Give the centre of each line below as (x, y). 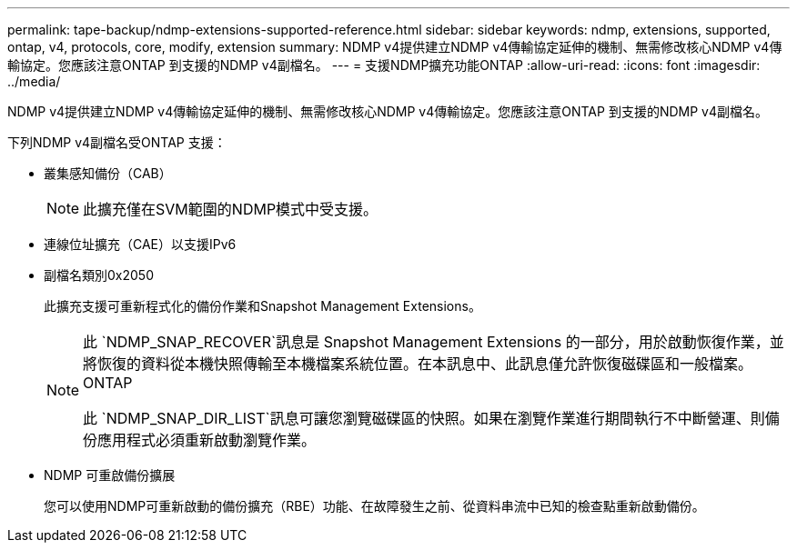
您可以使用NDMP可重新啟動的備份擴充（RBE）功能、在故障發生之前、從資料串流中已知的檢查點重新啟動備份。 (374, 506)
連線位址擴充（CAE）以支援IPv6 (140, 244)
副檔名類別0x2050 (99, 275)
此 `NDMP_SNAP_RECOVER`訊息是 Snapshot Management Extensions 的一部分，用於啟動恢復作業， (426, 342)
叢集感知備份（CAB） (108, 173)
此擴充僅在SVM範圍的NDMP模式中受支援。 (231, 209)
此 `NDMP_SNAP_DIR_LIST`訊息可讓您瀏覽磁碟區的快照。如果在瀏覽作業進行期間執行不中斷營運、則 (424, 418)
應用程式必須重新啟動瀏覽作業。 (207, 440)
